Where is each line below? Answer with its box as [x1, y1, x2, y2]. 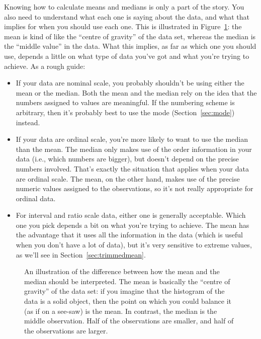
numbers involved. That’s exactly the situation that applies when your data [16, 163, 249, 174]
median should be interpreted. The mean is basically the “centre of [24, 276, 230, 286]
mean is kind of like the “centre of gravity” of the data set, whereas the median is [4, 31, 256, 41]
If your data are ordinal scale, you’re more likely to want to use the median [16, 134, 248, 144]
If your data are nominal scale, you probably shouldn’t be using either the [16, 77, 244, 88]
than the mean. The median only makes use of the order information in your [16, 143, 252, 154]
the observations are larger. [24, 325, 108, 335]
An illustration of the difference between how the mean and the [24, 266, 220, 277]
